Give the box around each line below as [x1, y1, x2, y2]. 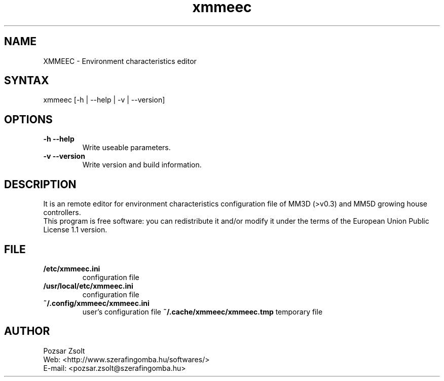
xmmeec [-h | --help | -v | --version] [43, 95, 165, 105]
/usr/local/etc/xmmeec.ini [43, 281, 133, 290]
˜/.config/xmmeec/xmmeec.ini [43, 298, 150, 307]
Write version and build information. [82, 160, 202, 169]
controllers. [43, 208, 81, 217]
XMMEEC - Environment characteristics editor [43, 56, 197, 65]
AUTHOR [4, 325, 50, 338]
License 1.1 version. [43, 225, 107, 234]
